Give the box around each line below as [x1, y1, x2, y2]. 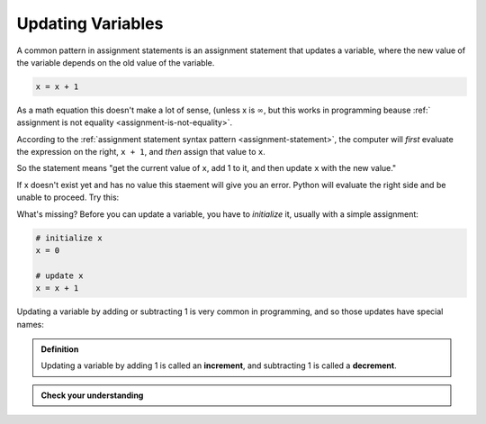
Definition [40, 343, 79, 355]
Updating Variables [16, 14, 164, 33]
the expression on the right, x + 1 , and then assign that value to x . [16, 147, 265, 158]
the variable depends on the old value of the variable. [16, 57, 215, 68]
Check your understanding [40, 390, 144, 401]
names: [16, 319, 44, 329]
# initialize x [35, 232, 103, 243]
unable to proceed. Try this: [16, 192, 120, 203]
